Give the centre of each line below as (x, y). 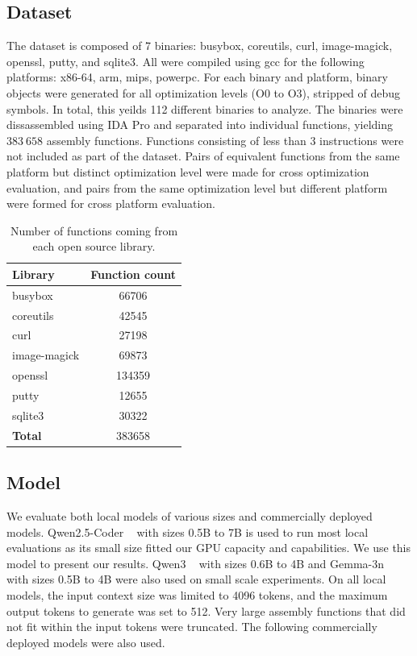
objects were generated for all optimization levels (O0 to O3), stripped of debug (204, 92)
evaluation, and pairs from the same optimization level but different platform (197, 187)
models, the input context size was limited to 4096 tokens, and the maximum (197, 594)
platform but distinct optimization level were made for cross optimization (188, 171)
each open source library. (94, 246)
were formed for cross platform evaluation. (111, 203)
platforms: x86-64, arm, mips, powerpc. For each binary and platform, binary (197, 77)
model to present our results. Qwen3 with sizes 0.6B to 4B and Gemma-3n (195, 563)
